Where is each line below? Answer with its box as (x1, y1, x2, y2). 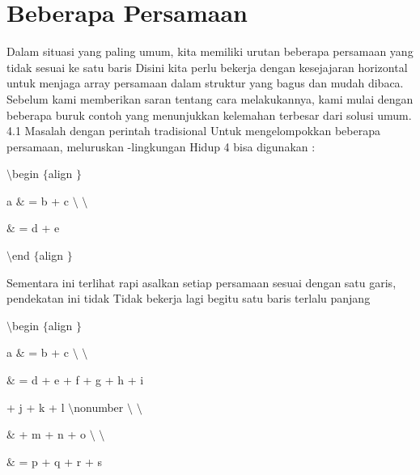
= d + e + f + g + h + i (19, 371, 144, 388)
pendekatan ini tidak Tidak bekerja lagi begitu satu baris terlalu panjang (6, 290, 371, 307)
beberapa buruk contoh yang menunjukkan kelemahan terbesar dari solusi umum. (6, 106, 412, 123)
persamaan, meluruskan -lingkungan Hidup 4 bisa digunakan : (6, 138, 316, 155)
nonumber (74, 398, 124, 415)
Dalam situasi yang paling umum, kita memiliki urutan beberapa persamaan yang (6, 43, 414, 60)
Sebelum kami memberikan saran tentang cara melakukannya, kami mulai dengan (6, 90, 414, 107)
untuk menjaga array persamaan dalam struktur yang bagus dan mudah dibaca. (6, 74, 404, 91)
